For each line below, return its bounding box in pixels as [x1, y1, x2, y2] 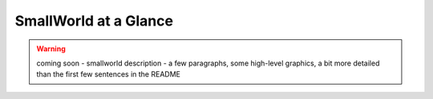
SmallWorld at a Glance [14, 12, 174, 30]
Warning [36, 44, 66, 53]
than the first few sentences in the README [36, 69, 180, 79]
